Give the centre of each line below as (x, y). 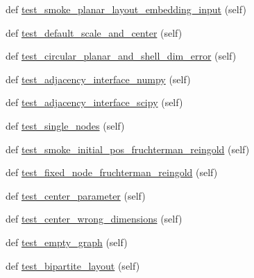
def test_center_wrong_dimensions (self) (94, 219)
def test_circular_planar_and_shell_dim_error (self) (121, 56)
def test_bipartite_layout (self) (73, 265)
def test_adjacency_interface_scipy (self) (94, 102)
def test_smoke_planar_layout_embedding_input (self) (126, 9)
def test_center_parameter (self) (76, 195)
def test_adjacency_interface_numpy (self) (98, 79)
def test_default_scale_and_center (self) (94, 32)
